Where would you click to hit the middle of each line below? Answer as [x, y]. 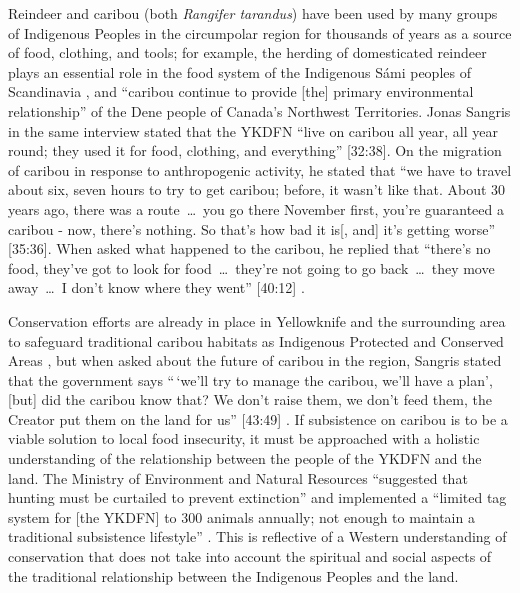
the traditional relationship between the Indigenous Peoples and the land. [233, 575]
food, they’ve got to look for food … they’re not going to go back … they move [251, 267]
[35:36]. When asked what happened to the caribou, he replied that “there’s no [249, 248]
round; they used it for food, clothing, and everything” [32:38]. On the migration [255, 150]
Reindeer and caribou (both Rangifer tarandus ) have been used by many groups [253, 13]
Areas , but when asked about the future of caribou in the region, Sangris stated [255, 360]
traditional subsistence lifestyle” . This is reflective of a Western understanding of [257, 536]
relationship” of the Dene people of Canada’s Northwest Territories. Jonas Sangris [259, 110]
